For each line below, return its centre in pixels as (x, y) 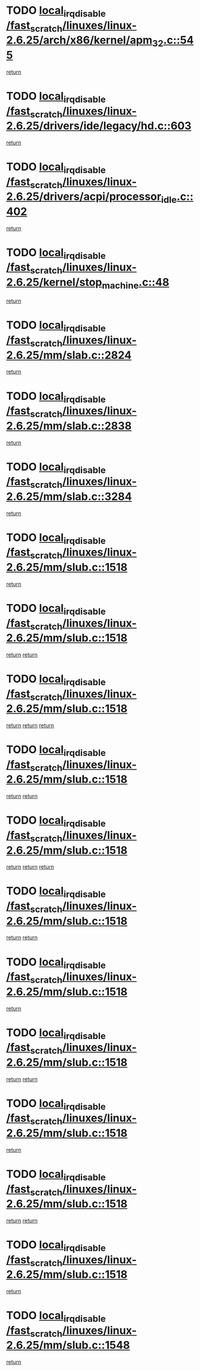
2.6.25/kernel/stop (54, 282)
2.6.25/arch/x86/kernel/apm (79, 40)
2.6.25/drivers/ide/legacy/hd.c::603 (99, 126)
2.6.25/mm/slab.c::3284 (69, 496)
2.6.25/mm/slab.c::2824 (69, 355)
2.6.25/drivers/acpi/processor (84, 197)
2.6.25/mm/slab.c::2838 (69, 426)
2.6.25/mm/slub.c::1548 (68, 1345)
